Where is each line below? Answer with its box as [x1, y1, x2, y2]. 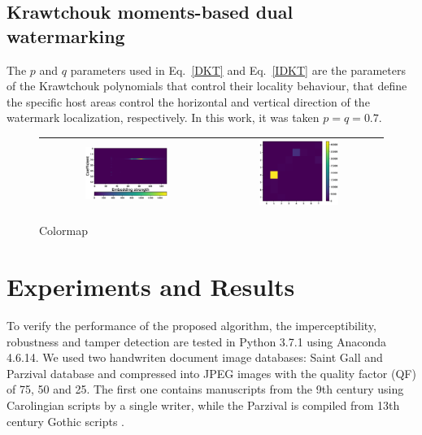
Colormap [39, 222, 88, 239]
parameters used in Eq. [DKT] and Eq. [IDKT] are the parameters [70, 61, 406, 78]
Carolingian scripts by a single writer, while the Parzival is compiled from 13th [7, 396, 400, 413]
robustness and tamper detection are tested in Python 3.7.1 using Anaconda [7, 333, 386, 350]
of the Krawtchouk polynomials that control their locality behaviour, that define [7, 77, 407, 94]
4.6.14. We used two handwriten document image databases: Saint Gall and [7, 349, 383, 366]
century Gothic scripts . [7, 412, 125, 429]
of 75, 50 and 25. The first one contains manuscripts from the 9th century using [7, 381, 404, 398]
